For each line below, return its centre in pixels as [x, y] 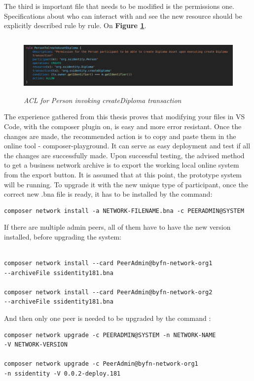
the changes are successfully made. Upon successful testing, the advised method [124, 155]
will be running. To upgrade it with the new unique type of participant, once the [126, 184]
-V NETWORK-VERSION [36, 345]
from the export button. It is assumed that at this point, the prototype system [123, 174]
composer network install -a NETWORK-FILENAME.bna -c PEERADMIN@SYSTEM [124, 211]
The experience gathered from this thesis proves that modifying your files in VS [125, 117]
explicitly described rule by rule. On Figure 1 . [75, 25]
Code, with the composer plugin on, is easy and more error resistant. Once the [123, 126]
